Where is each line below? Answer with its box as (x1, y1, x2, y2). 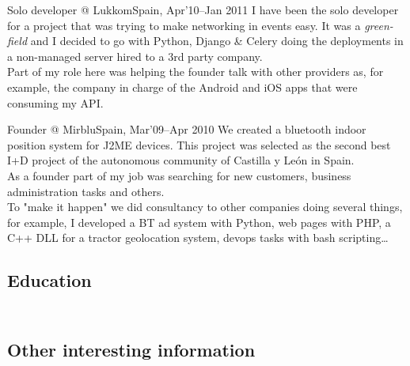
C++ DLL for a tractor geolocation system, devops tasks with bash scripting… (7, 229, 389, 246)
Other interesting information (7, 338, 256, 362)
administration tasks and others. (7, 183, 165, 199)
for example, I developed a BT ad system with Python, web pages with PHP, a (7, 213, 391, 230)
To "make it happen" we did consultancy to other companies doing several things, (7, 198, 403, 215)
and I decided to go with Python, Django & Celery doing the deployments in (30, 32, 404, 49)
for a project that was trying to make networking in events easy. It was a (7, 17, 361, 33)
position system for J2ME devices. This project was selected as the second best (7, 136, 391, 153)
